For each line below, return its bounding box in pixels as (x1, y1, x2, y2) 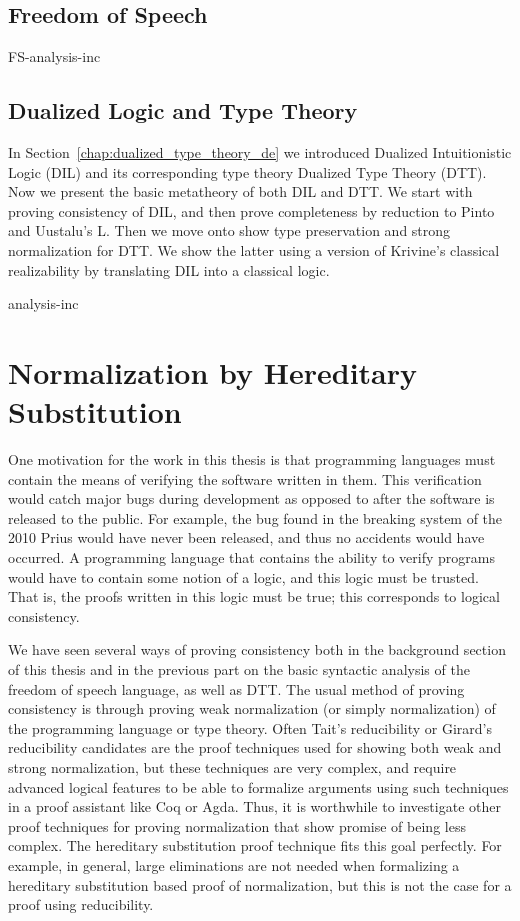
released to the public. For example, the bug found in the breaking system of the (8, 507, 503, 528)
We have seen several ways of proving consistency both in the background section (8, 639, 506, 660)
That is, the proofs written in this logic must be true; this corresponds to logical (8, 586, 500, 607)
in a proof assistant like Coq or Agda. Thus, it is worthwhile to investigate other (8, 796, 501, 817)
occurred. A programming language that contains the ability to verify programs (8, 547, 495, 568)
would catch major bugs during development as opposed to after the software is (8, 488, 495, 509)
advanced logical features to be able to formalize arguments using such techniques (8, 776, 509, 797)
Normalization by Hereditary (8, 351, 417, 392)
